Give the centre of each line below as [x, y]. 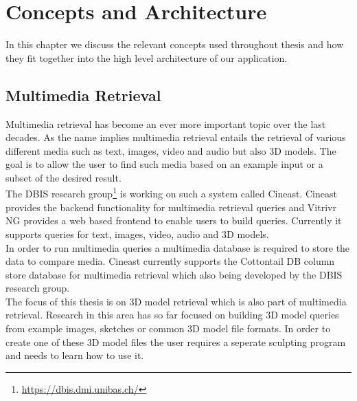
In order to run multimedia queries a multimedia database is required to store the [178, 247]
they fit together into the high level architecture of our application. [147, 57]
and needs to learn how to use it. [75, 355]
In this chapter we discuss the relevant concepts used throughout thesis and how [175, 44]
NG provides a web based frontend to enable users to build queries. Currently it [174, 220]
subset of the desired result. [64, 177]
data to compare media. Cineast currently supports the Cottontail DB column [170, 261]
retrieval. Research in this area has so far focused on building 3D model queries [172, 315]
